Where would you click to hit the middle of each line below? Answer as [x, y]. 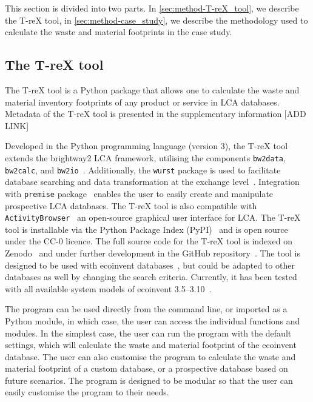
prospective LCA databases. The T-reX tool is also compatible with [131, 205]
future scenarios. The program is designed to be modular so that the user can [149, 380]
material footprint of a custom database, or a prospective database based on [146, 368]
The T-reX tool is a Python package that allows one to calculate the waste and [152, 89]
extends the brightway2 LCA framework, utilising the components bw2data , [145, 157]
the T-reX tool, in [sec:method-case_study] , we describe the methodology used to [156, 20]
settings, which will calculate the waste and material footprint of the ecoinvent [151, 345]
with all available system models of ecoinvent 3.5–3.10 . [108, 288]
